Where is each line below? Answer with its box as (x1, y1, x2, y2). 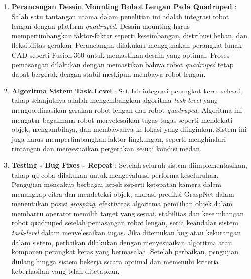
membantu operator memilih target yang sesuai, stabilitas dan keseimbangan (11, 208, 244, 218)
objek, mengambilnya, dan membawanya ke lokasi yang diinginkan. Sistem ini (11, 124, 247, 134)
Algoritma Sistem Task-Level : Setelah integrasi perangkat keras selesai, (11, 85, 242, 95)
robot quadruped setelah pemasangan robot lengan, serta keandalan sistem (11, 217, 238, 228)
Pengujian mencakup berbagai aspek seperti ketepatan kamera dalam (11, 179, 221, 189)
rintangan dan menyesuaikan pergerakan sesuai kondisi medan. (11, 143, 202, 154)
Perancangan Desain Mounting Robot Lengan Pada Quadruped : (11, 1, 237, 11)
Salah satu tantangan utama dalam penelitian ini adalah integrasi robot (11, 11, 229, 21)
